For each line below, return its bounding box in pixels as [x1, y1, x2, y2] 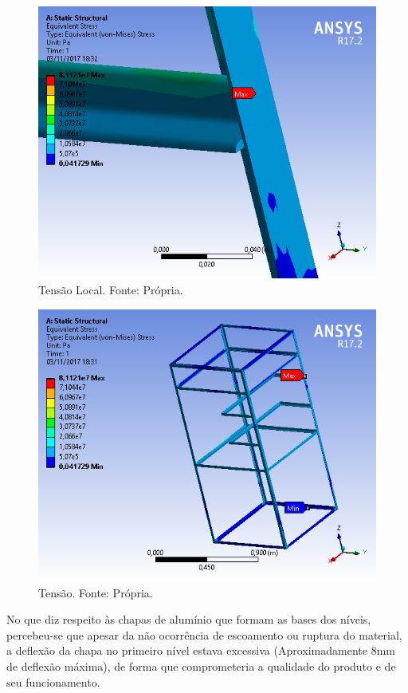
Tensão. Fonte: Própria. [38, 584, 153, 600]
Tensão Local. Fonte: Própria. [38, 281, 183, 297]
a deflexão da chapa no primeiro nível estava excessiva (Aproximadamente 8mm [6, 642, 395, 659]
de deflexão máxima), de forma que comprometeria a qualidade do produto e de [6, 657, 396, 674]
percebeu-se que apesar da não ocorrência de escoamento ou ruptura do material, [6, 626, 402, 643]
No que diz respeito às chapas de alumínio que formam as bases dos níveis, [6, 611, 371, 628]
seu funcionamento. [6, 673, 100, 690]
